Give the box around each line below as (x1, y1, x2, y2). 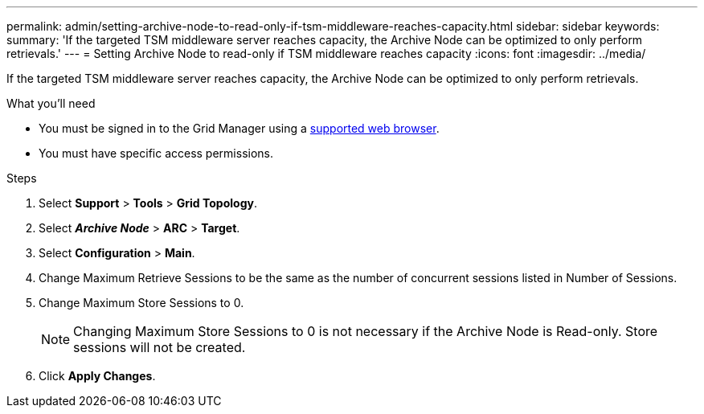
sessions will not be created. (73, 339, 246, 355)
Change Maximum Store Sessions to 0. (39, 296, 244, 309)
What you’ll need (6, 96, 96, 110)
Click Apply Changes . (39, 369, 156, 383)
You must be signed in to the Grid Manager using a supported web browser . (39, 121, 440, 135)
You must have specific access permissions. (39, 146, 274, 160)
